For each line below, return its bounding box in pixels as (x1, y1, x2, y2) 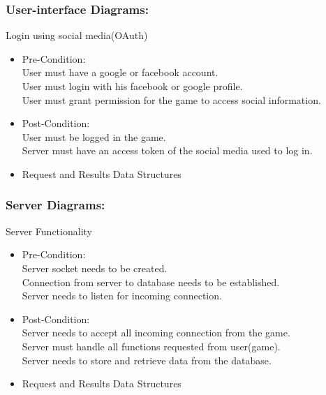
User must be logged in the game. (22, 129, 166, 144)
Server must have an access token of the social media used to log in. (22, 143, 313, 158)
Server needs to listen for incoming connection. (22, 288, 222, 303)
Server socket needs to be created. (22, 260, 168, 275)
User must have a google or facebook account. (22, 65, 218, 80)
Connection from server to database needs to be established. (22, 274, 280, 289)
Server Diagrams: (6, 196, 105, 214)
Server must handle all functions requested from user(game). (22, 338, 281, 353)
